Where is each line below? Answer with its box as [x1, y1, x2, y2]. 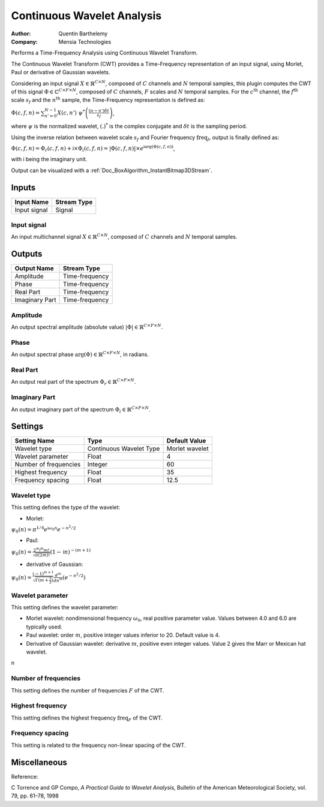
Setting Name [14, 436, 55, 445]
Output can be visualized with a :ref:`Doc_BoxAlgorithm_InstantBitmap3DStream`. [11, 167, 212, 174]
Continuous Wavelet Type [87, 444, 160, 453]
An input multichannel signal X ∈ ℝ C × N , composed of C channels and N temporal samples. [11, 233, 238, 240]
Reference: [11, 773, 38, 780]
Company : [11, 38, 38, 45]
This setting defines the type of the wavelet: [11, 504, 120, 511]
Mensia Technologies [58, 38, 112, 45]
